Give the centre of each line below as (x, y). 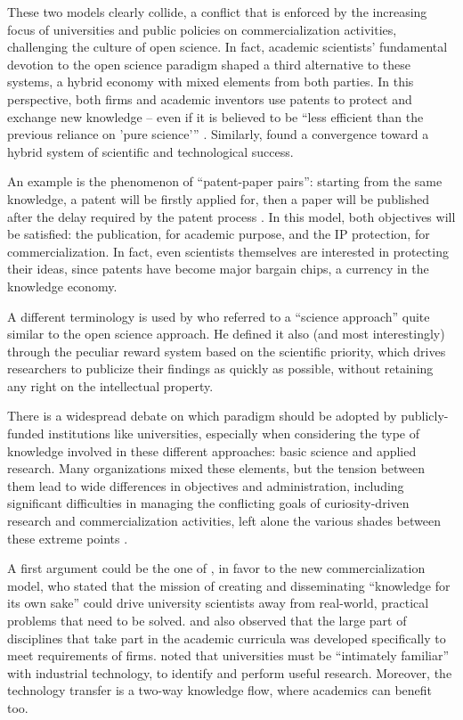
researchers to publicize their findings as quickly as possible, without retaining (220, 368)
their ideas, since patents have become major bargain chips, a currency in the (218, 269)
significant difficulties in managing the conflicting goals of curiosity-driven (208, 503)
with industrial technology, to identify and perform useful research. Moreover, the (230, 672)
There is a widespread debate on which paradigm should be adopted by (202, 416)
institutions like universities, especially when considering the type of (234, 434)
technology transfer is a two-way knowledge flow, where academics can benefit (220, 690)
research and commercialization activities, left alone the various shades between (224, 521)
